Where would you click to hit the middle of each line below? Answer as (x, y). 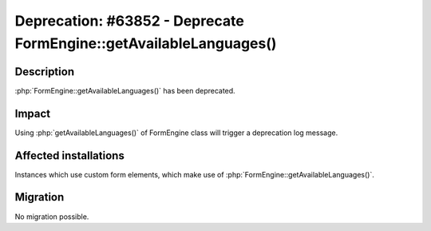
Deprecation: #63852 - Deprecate (130, 21)
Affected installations (70, 155)
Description (45, 72)
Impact (33, 113)
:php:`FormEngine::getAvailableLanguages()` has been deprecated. (125, 90)
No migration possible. (52, 217)
